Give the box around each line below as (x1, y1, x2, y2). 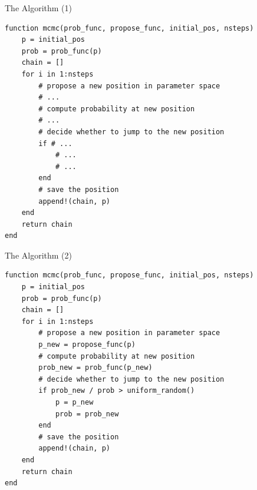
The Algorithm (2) (5, 249, 72, 261)
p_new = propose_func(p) (38, 340, 136, 349)
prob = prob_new (55, 409, 119, 418)
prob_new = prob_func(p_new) (38, 363, 153, 372)
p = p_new (55, 398, 94, 406)
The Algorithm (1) (5, 2, 72, 14)
